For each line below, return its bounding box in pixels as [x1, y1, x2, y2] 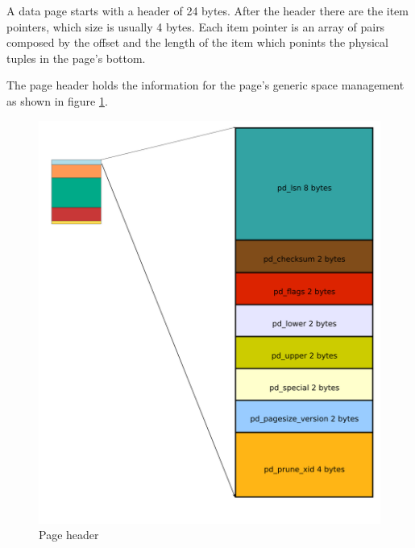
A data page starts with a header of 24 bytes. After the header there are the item [6, 2, 409, 19]
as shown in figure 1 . [6, 92, 108, 109]
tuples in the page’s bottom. [6, 49, 146, 66]
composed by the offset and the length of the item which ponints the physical [6, 34, 388, 51]
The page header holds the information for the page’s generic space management [6, 77, 405, 93]
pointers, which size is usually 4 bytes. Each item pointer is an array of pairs [6, 18, 385, 35]
